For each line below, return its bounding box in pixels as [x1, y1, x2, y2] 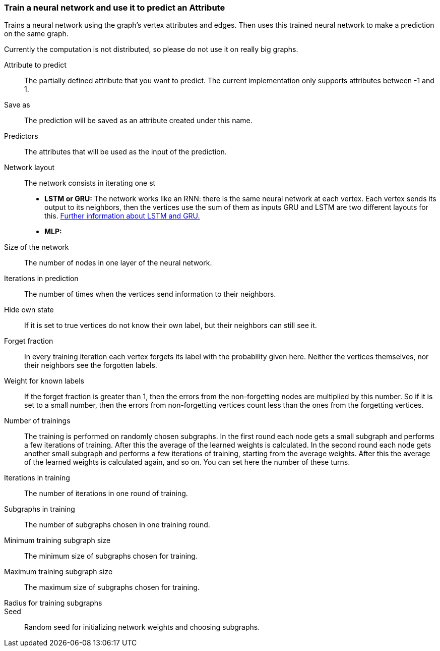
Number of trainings [4, 416, 71, 425]
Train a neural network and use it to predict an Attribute [4, 3, 225, 13]
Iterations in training [4, 473, 70, 482]
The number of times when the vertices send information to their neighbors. [24, 290, 276, 299]
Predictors [4, 132, 38, 141]
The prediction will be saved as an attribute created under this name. [24, 116, 253, 125]
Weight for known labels [4, 376, 84, 386]
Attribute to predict [4, 61, 67, 70]
